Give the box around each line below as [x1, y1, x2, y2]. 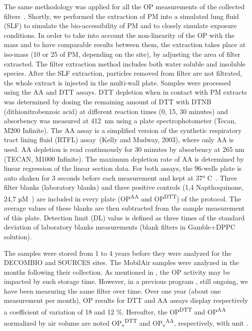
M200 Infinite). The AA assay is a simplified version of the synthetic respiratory [4, 125, 242, 135]
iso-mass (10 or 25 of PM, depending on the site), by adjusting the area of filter [4, 49, 240, 59]
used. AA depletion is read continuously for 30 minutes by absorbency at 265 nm [4, 144, 245, 154]
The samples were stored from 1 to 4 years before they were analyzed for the [4, 248, 232, 258]
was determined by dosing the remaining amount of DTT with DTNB [4, 96, 212, 106]
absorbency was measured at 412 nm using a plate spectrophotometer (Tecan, [4, 116, 236, 126]
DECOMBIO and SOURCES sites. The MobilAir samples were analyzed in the [4, 257, 239, 267]
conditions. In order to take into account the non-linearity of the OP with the [4, 30, 235, 40]
